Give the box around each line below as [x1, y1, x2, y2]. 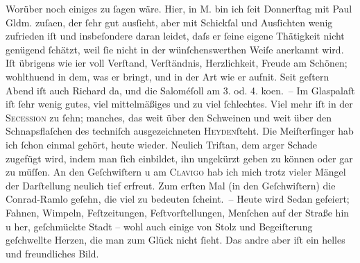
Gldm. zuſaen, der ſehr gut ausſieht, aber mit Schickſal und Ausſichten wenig [6, 15, 333, 29]
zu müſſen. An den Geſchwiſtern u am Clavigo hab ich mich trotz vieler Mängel [6, 164, 346, 179]
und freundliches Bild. [6, 246, 99, 260]
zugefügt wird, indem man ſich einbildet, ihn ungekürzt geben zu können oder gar [6, 151, 353, 165]
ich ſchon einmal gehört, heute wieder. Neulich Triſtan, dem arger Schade [6, 137, 317, 151]
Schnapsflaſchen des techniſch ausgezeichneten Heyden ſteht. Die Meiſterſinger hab [6, 124, 354, 138]
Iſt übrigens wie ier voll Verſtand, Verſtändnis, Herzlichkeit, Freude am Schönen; [6, 56, 348, 70]
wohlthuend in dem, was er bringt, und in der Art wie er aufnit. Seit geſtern [6, 69, 329, 83]
